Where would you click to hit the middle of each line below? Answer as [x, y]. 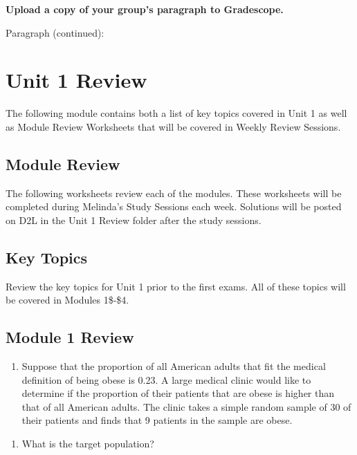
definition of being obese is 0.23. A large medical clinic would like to [166, 379]
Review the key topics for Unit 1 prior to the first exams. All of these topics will [176, 286]
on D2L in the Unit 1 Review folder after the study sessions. [134, 220]
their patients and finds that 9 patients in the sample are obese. [157, 420]
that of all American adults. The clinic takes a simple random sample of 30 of [186, 406]
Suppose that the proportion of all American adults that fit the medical [174, 366]
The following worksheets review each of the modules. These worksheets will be [174, 193]
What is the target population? [88, 444]
